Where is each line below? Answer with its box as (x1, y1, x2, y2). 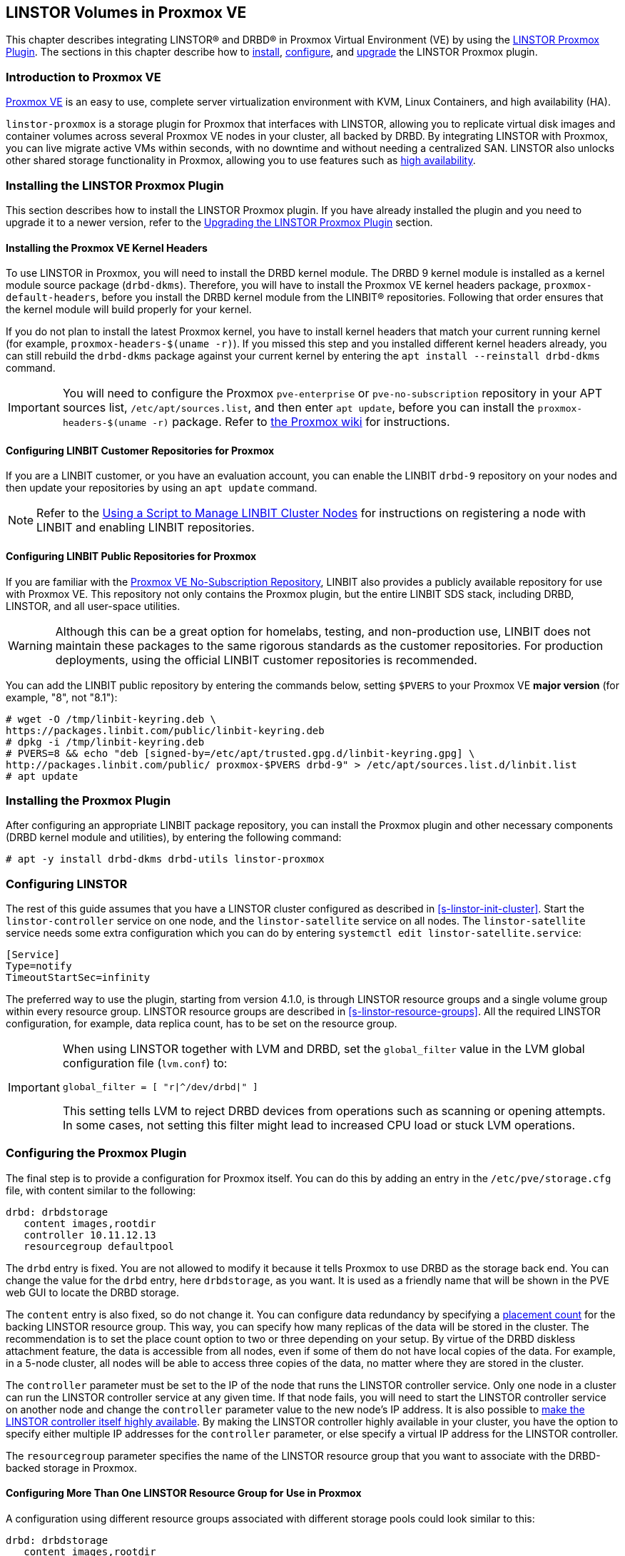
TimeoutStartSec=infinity (6, 972, 151, 984)
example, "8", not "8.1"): (6, 691, 118, 703)
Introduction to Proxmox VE (6, 69, 161, 84)
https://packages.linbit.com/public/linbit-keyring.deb (6, 724, 325, 736)
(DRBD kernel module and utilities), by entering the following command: (6, 831, 342, 844)
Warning (8, 638, 53, 653)
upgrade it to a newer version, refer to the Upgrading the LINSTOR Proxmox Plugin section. (6, 215, 433, 228)
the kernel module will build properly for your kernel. (6, 303, 252, 316)
